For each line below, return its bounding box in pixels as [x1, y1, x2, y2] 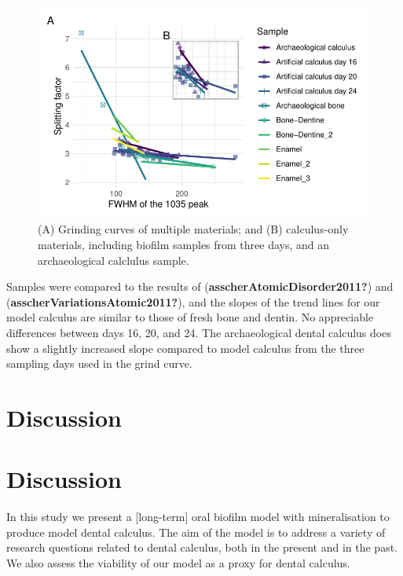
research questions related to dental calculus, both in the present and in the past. [6, 539, 398, 556]
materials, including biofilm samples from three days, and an [38, 237, 330, 252]
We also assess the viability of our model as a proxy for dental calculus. [6, 555, 350, 571]
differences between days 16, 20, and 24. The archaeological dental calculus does [6, 324, 391, 340]
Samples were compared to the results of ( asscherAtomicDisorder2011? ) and [6, 278, 394, 295]
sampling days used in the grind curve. [6, 355, 192, 372]
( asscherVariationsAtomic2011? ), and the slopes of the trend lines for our [6, 293, 380, 310]
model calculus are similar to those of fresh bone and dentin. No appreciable [6, 309, 374, 325]
